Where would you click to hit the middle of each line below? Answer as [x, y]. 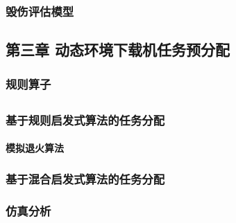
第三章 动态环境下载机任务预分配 [118, 50]
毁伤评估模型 [40, 11]
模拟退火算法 [35, 148]
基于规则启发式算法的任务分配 [85, 119]
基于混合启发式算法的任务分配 [85, 178]
